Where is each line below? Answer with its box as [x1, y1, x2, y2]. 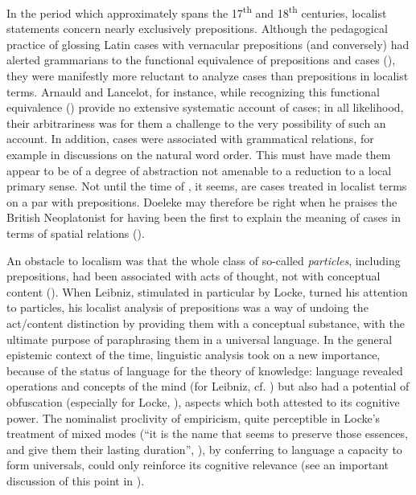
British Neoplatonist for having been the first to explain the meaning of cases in [6, 209, 401, 226]
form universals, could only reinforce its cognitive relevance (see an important [6, 456, 389, 473]
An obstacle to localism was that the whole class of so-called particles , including [6, 252, 401, 268]
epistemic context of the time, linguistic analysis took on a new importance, [6, 346, 381, 363]
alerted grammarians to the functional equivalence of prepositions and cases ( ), [6, 51, 396, 68]
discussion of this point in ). [6, 472, 145, 489]
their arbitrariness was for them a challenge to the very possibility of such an [6, 114, 386, 131]
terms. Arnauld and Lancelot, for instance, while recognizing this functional [6, 83, 380, 100]
